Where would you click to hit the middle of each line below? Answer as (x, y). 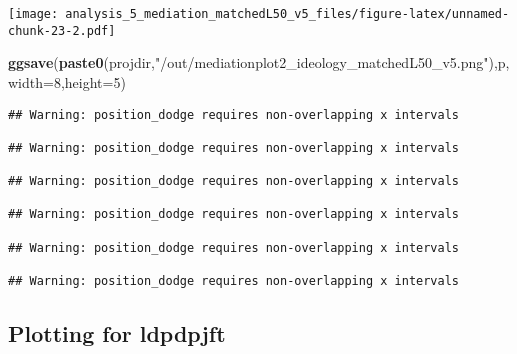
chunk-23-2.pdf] (62, 30)
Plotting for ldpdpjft (117, 333)
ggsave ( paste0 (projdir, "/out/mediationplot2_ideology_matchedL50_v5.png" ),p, (259, 62)
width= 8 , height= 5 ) (67, 81)
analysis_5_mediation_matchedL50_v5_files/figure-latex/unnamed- (287, 14)
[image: (33, 14)
